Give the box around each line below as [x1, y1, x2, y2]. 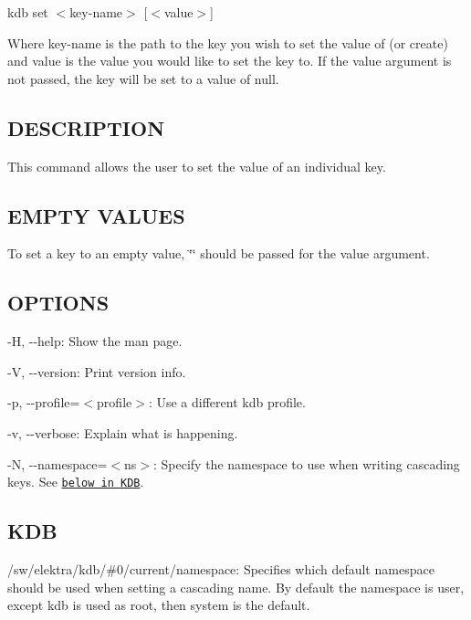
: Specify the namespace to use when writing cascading [152, 454, 460, 473]
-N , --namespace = [7, 454, 108, 473]
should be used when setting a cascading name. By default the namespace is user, [7, 577, 465, 596]
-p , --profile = [7, 393, 80, 412]
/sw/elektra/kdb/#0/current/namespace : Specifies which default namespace [7, 560, 434, 578]
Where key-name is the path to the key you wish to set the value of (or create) [7, 33, 448, 52]
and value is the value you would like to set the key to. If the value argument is [7, 51, 452, 70]
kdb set [7, 3, 48, 21]
